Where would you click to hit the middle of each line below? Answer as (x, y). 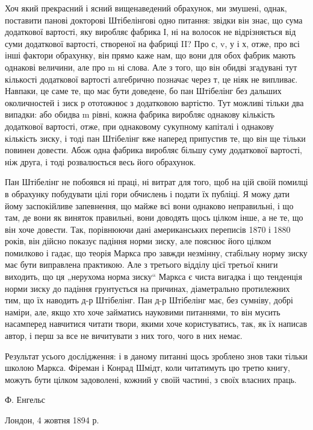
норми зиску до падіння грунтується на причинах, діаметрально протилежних (147, 288)
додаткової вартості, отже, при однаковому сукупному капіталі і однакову (140, 126)
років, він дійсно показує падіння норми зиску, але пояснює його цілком (138, 241)
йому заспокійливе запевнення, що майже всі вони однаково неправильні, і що (149, 205)
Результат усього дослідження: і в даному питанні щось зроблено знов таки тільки (156, 356)
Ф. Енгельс (25, 400)
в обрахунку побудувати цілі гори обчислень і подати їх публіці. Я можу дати (147, 193)
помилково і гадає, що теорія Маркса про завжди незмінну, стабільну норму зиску (156, 252)
